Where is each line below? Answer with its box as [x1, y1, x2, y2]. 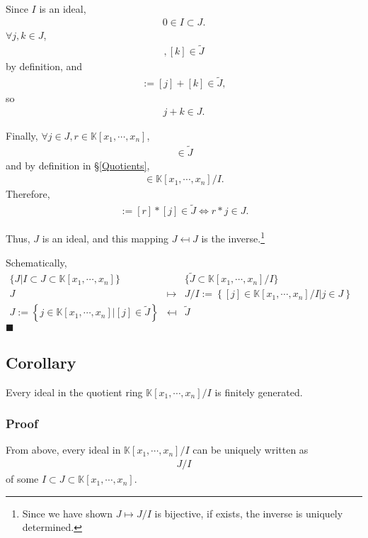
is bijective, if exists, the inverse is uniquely [154, 505, 343, 520]
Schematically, [6, 254, 67, 269]
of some [6, 471, 39, 486]
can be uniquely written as [192, 442, 309, 457]
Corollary [6, 351, 76, 373]
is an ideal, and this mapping [42, 230, 169, 245]
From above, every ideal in [6, 442, 121, 457]
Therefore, [6, 186, 50, 201]
